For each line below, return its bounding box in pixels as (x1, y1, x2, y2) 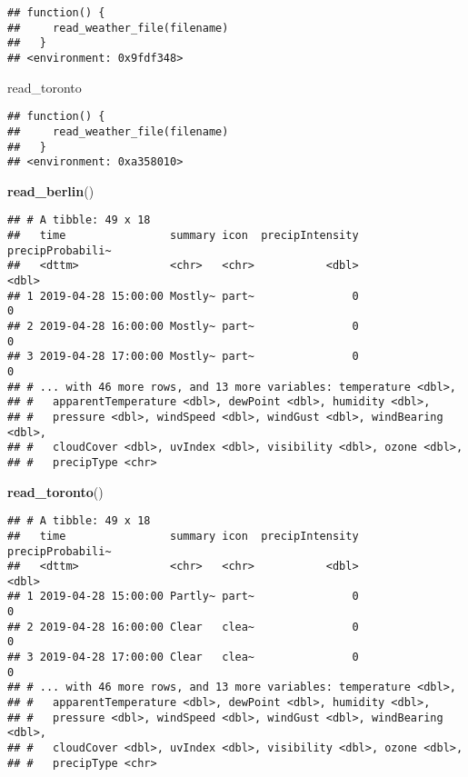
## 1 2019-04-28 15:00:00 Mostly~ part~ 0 (7, 289, 359, 303)
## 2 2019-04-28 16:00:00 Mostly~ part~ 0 (7, 320, 359, 334)
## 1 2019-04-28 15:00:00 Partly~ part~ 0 (7, 590, 359, 603)
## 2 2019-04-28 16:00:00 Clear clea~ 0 (7, 620, 359, 633)
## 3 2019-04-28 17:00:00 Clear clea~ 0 (7, 651, 359, 664)
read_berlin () (7, 181, 95, 200)
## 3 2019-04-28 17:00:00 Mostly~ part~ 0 (7, 350, 359, 364)
